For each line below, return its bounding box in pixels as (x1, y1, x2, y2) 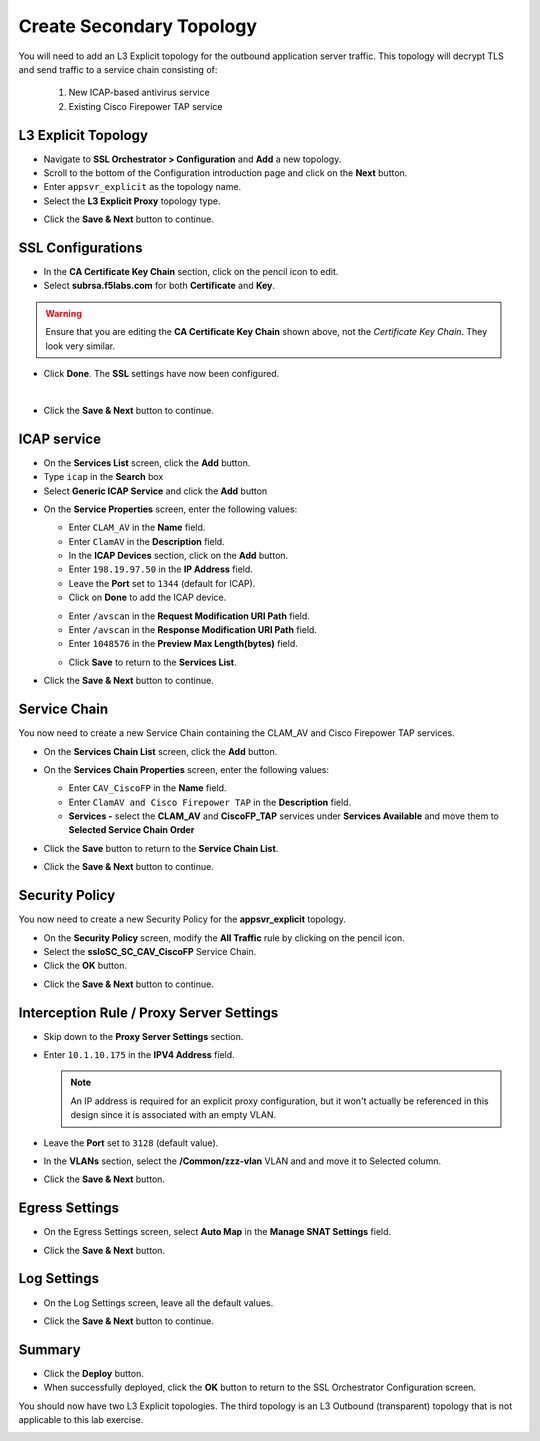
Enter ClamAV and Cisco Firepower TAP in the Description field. (68, 796, 352, 808)
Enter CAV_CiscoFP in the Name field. (68, 782, 227, 794)
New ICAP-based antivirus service (68, 86, 210, 99)
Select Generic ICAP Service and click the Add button (43, 485, 268, 497)
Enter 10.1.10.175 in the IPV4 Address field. (43, 1049, 235, 1060)
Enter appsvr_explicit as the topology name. (43, 181, 242, 193)
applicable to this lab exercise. (18, 1414, 144, 1426)
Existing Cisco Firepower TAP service (68, 100, 223, 112)
